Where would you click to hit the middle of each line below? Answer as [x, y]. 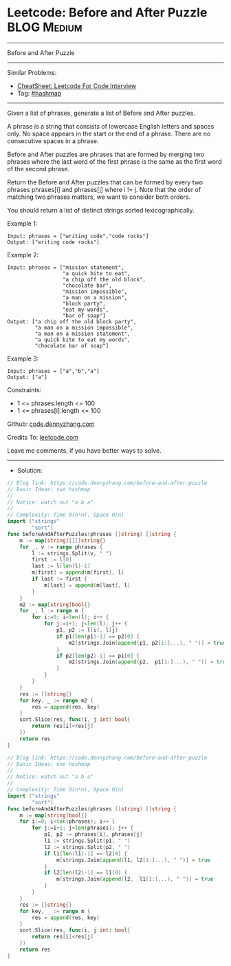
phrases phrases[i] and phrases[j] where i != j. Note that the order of [104, 189]
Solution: [30, 470]
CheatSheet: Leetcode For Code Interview [77, 86]
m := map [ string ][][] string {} [63, 540]
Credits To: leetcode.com [43, 437]
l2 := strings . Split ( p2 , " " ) [87, 847]
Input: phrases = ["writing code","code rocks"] [78, 236]
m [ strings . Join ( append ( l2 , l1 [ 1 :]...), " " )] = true [135, 879]
